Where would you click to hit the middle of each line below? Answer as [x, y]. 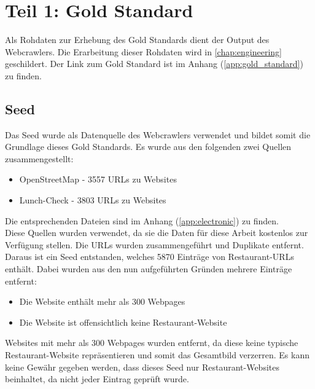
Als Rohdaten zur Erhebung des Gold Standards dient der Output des [137, 40]
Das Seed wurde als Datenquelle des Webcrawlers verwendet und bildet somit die [158, 134]
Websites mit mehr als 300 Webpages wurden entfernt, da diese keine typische [152, 343]
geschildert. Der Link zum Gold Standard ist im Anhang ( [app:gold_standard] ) [154, 64]
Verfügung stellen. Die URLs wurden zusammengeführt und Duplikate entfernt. [154, 244]
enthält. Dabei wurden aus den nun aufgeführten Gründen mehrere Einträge [149, 269]
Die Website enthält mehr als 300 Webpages [102, 301]
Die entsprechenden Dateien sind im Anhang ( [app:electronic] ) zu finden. [142, 220]
